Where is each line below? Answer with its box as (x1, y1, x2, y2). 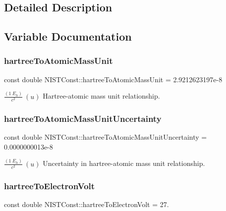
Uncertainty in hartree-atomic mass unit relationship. (43, 158, 205, 168)
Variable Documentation (4, 29, 132, 44)
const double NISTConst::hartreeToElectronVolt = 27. (4, 199, 169, 209)
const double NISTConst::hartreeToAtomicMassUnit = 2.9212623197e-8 (4, 74, 223, 84)
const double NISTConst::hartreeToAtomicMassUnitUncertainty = (4, 132, 207, 142)
